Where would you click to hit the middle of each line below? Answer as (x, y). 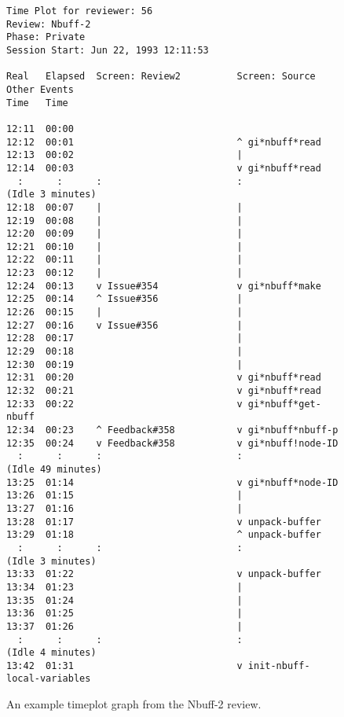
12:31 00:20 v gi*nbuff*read (164, 378)
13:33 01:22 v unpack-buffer (164, 574)
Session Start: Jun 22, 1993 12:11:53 (108, 50)
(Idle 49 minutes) (54, 469)
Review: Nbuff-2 (49, 24)
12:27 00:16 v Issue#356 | (124, 325)
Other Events (40, 89)
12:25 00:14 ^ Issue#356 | (124, 299)
